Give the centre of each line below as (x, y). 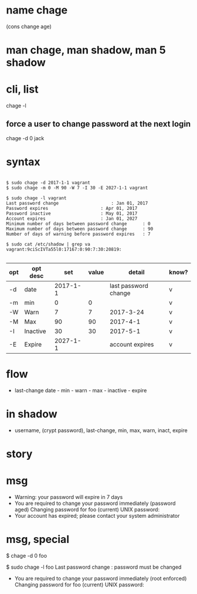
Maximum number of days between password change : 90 (80, 229)
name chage (37, 10)
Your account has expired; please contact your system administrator (97, 515)
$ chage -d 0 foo (27, 555)
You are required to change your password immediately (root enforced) (101, 578)
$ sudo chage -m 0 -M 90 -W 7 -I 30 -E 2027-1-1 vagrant (77, 188)
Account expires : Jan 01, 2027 (72, 218)
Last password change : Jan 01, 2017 (77, 203)
